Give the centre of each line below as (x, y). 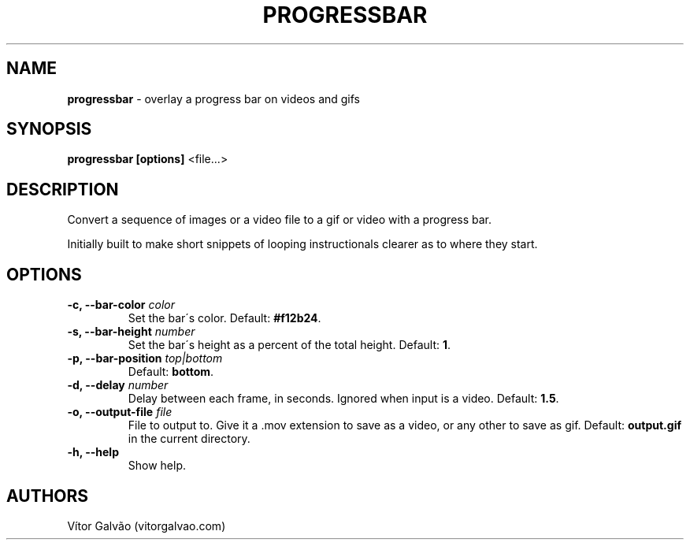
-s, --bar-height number (131, 332)
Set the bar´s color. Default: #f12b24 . (224, 318)
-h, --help (93, 452)
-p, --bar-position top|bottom (145, 358)
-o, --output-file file (120, 412)
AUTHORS (48, 496)
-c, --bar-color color (121, 305)
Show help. (157, 466)
